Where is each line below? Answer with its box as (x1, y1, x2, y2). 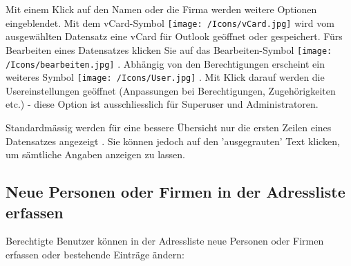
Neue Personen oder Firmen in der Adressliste (6, 181, 345, 202)
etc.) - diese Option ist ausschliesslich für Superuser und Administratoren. (6, 97, 319, 111)
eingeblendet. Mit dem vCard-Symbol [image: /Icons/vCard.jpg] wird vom (6, 15, 334, 30)
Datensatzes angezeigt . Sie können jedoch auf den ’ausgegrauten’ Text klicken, (6, 133, 340, 148)
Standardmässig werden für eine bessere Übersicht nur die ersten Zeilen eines (6, 120, 332, 134)
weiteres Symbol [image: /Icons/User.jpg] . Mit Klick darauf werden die (6, 70, 325, 84)
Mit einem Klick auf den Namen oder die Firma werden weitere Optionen (6, 2, 317, 16)
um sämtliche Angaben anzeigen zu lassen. (6, 147, 185, 162)
